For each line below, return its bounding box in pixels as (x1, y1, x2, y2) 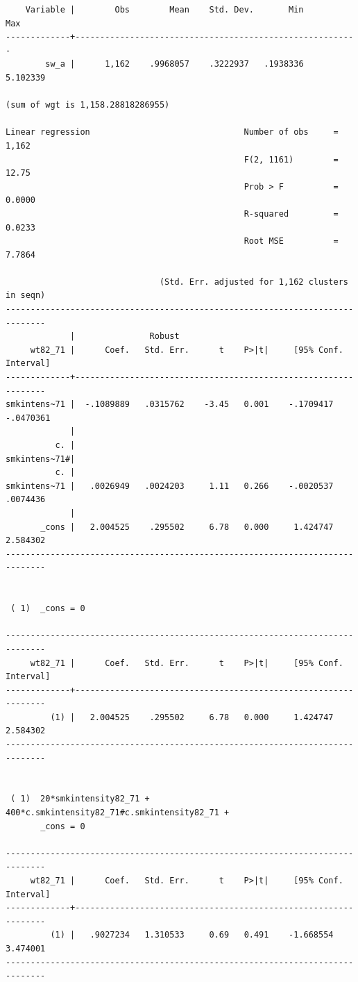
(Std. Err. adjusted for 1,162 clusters (159, 276, 348, 287)
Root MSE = (244, 236, 339, 247)
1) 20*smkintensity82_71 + (20, 794, 150, 804)
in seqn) (6, 290, 46, 301)
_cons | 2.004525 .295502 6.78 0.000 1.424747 (40, 522, 334, 532)
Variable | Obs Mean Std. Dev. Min (25, 5, 304, 15)
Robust (149, 331, 180, 342)
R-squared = (244, 208, 339, 219)
